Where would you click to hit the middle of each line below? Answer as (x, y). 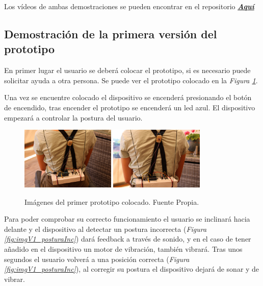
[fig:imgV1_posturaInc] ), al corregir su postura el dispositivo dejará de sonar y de (132, 269)
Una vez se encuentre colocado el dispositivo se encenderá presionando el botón (128, 97)
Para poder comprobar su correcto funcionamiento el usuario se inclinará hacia (127, 219)
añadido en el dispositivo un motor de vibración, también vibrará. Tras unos (123, 249)
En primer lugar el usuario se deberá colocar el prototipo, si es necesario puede (127, 70)
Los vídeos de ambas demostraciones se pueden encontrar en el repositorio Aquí (129, 6)
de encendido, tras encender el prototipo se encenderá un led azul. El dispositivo (130, 107)
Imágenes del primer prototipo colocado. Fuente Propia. (112, 201)
